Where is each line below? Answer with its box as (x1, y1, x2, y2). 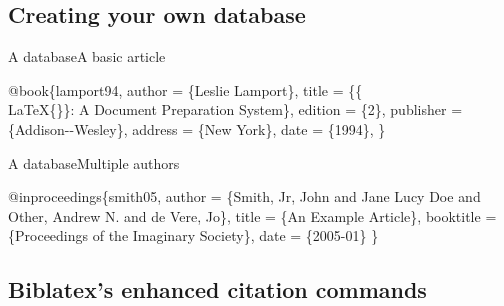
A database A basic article (8, 46, 166, 67)
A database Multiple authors (8, 152, 180, 173)
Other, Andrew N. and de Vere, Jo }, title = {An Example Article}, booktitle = (8, 205, 497, 226)
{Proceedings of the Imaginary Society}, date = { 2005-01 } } (8, 225, 379, 246)
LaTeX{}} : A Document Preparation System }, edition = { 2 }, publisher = (8, 99, 463, 120)
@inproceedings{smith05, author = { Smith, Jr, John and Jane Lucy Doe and (8, 186, 481, 207)
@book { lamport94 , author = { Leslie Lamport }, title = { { (8, 79, 363, 100)
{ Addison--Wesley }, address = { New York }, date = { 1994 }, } (8, 118, 386, 139)
